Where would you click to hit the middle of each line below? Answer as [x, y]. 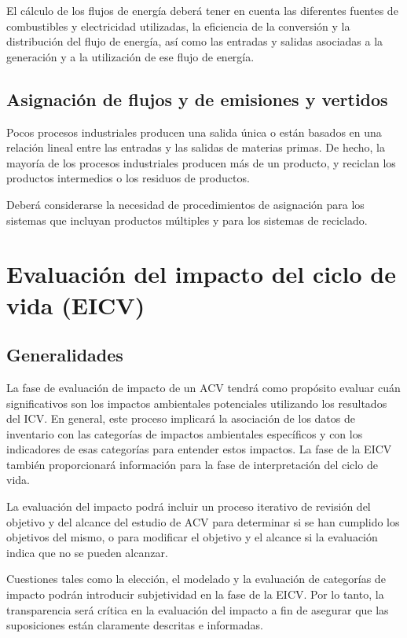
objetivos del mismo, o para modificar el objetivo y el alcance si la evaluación [192, 537]
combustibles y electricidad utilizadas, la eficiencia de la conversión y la [178, 26]
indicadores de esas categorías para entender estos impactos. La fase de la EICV [199, 449]
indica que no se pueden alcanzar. [87, 552]
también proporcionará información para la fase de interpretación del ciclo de [192, 464]
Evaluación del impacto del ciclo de [201, 274]
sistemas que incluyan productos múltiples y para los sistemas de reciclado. [187, 220]
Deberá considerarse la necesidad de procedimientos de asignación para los [185, 204]
